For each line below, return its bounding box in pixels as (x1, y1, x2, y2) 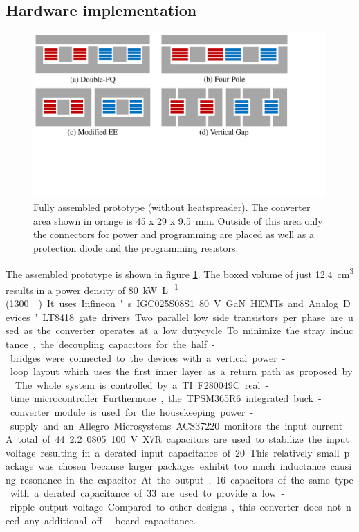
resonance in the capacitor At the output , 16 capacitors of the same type (20, 472, 353, 486)
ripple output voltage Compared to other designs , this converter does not (10, 499, 342, 514)
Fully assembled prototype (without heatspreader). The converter (33, 200, 311, 214)
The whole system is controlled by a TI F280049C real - (15, 377, 269, 392)
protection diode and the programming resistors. (33, 241, 239, 255)
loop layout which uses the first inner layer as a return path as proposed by (10, 364, 353, 378)
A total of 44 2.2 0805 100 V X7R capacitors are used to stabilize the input (6, 432, 349, 446)
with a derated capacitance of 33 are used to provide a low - (10, 486, 285, 500)
